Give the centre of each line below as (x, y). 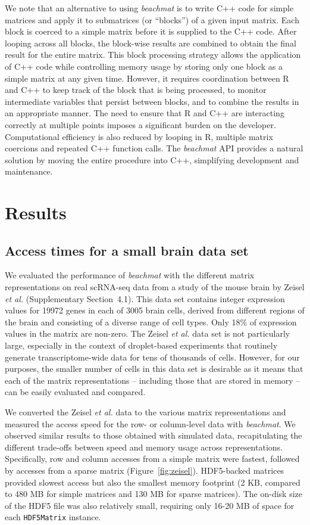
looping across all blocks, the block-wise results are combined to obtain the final (151, 43)
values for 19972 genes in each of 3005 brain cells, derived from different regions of (155, 310)
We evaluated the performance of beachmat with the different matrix (130, 275)
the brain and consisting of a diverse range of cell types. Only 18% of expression (151, 321)
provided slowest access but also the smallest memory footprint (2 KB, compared (153, 482)
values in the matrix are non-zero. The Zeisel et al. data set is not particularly (148, 333)
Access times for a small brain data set (127, 250)
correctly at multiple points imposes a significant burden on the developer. (140, 124)
